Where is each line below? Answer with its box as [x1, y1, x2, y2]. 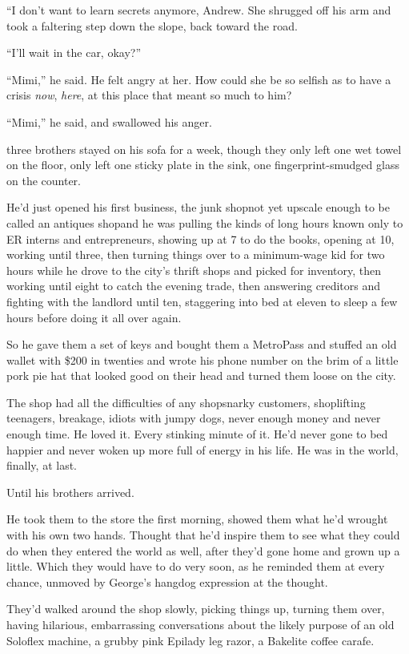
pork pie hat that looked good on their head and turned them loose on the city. [6, 367, 396, 384]
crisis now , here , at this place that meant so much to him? [6, 87, 292, 103]
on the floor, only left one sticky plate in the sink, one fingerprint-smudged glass [6, 156, 399, 173]
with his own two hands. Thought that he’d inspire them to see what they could [6, 527, 400, 543]
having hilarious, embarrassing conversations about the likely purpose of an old [6, 616, 395, 632]
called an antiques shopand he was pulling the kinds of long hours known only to [6, 214, 403, 231]
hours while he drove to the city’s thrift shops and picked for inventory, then [6, 261, 381, 278]
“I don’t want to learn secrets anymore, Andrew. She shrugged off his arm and [6, 2, 391, 18]
